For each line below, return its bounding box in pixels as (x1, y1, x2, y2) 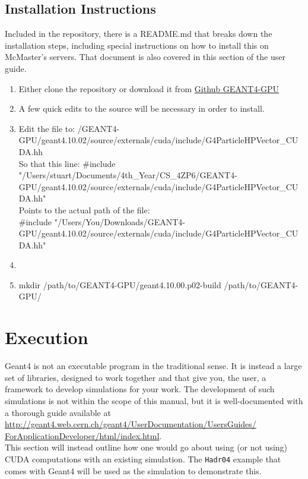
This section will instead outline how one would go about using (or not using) (5, 441, 288, 453)
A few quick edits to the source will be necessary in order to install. (18, 102, 265, 115)
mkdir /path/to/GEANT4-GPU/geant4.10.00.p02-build (18, 278, 221, 291)
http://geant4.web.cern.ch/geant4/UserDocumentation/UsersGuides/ (5, 418, 256, 430)
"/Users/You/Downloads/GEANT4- (54, 215, 185, 228)
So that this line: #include (18, 157, 116, 169)
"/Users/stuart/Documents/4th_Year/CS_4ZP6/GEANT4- (18, 169, 237, 181)
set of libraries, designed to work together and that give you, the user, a (5, 371, 266, 383)
